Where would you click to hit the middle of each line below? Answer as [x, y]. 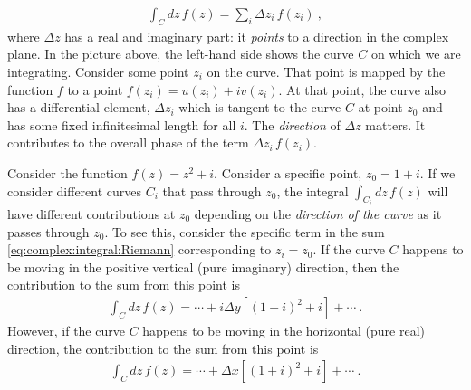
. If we [437, 172]
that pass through [212, 190]
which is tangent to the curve [260, 107]
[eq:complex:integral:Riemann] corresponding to [139, 249]
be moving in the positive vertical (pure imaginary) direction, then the [203, 266]
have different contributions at [91, 214]
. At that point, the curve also [362, 89]
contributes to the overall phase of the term [128, 143]
